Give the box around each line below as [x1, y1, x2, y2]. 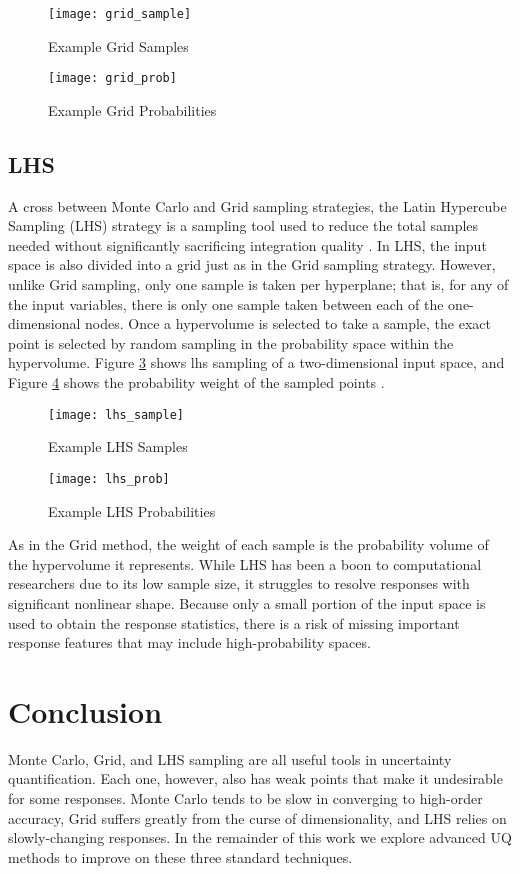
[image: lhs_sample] [48, 407, 185, 422]
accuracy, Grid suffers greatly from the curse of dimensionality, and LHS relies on [8, 807, 507, 828]
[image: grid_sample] [48, 7, 192, 21]
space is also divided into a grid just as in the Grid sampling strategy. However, [8, 254, 496, 275]
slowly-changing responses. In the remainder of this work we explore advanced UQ [8, 827, 512, 848]
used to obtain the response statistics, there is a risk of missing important [8, 612, 460, 633]
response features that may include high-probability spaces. [8, 632, 371, 653]
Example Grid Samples [48, 35, 189, 56]
